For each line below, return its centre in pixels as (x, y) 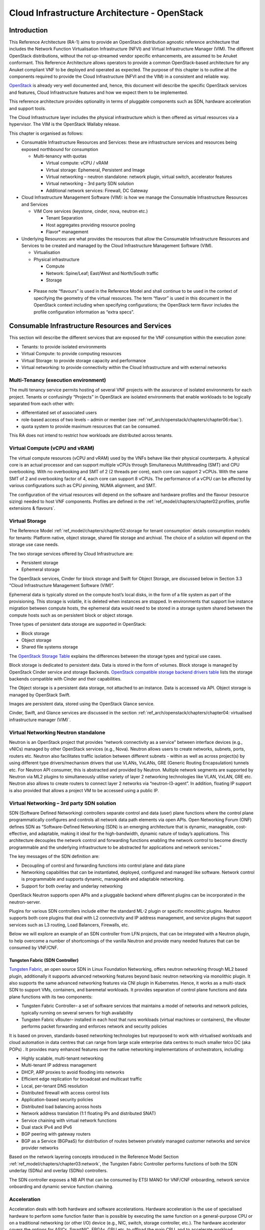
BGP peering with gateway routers (56, 1134)
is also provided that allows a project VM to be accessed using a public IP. (84, 790)
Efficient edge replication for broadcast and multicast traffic (82, 1079)
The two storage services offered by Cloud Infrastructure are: (71, 553)
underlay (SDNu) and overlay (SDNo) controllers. (58, 1170)
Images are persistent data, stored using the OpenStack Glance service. (82, 704)
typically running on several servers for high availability (77, 1013)
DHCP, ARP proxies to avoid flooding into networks (73, 1072)
